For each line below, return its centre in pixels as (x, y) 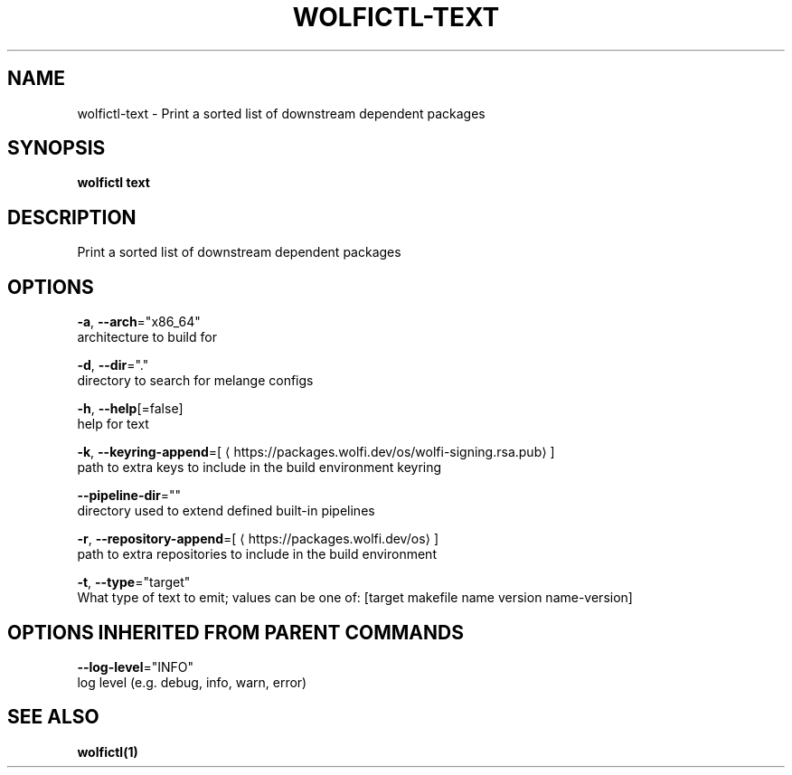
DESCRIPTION (72, 217)
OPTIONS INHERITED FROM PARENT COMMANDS (236, 632)
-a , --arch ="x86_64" (139, 322)
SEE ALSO (53, 717)
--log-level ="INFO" (136, 666)
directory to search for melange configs (195, 381)
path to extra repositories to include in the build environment (257, 554)
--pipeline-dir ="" (129, 496)
